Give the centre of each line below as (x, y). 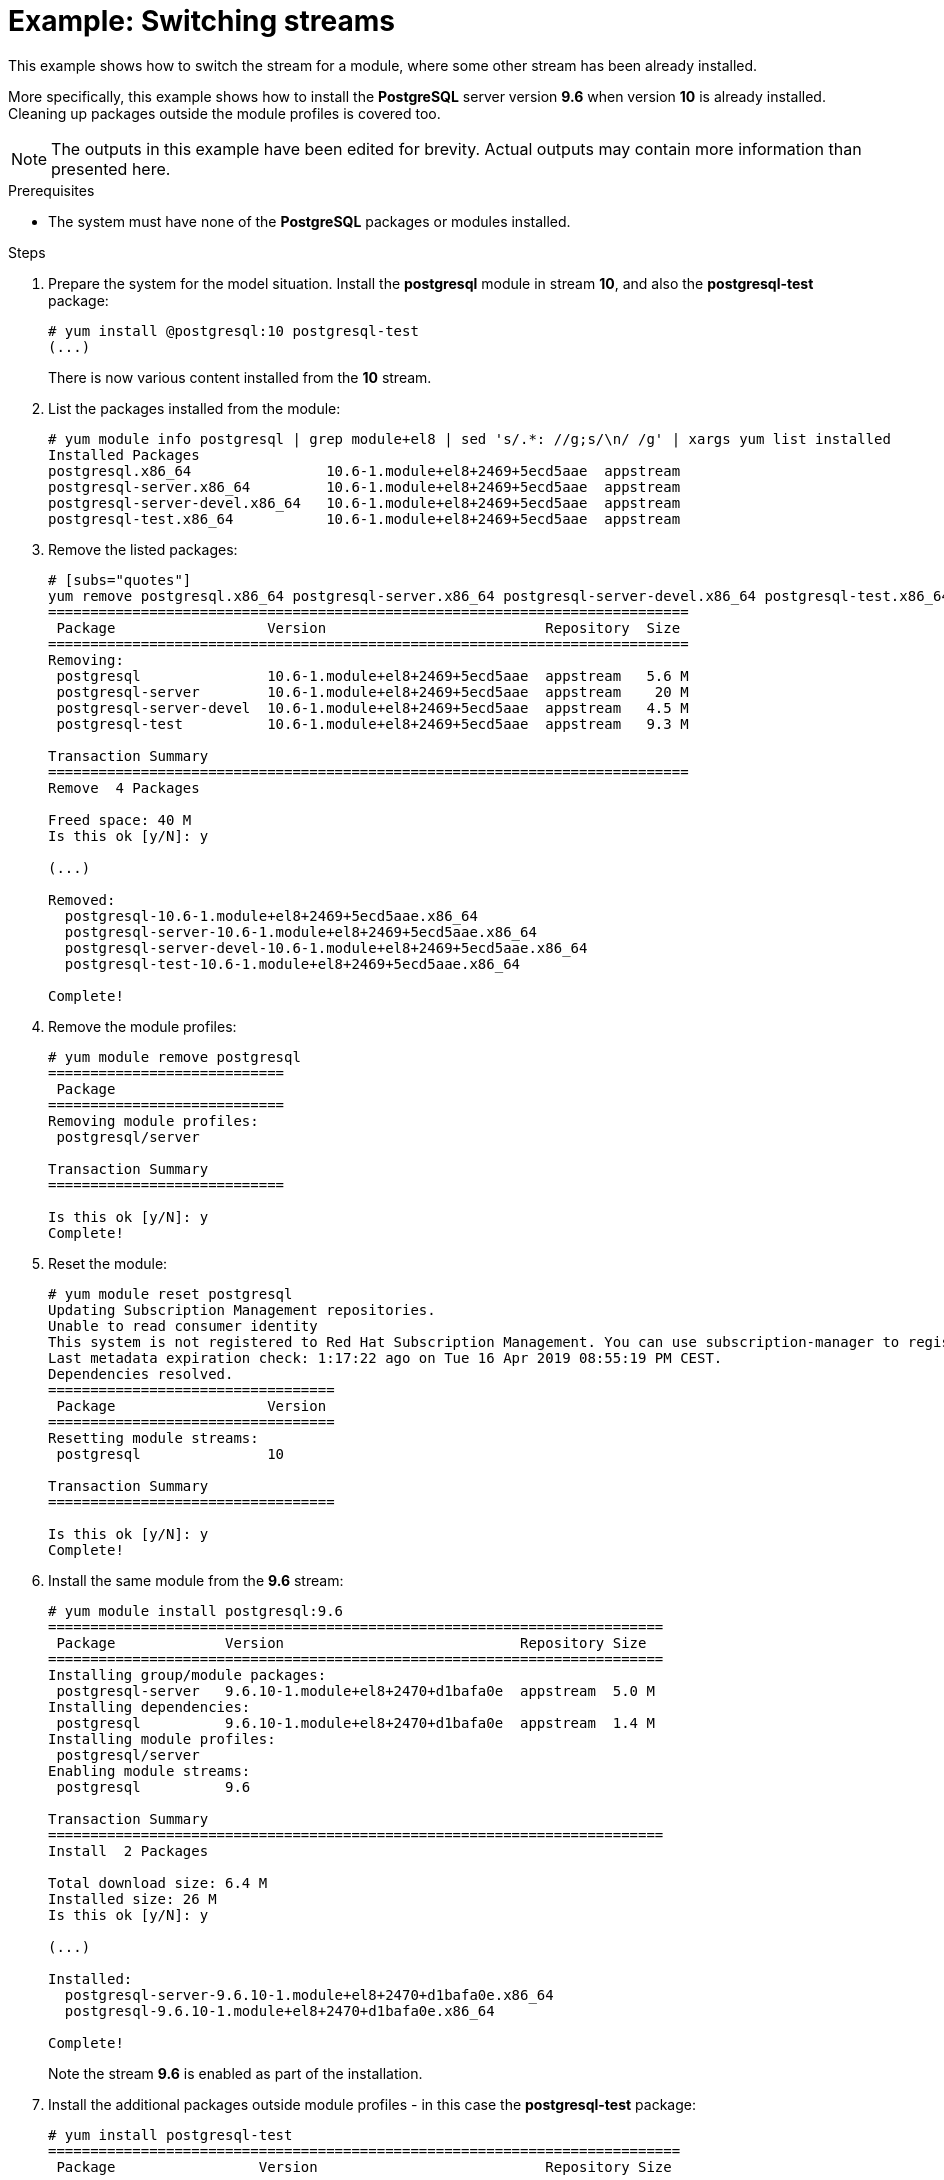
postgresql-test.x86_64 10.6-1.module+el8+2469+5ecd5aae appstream (364, 518)
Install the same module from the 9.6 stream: (196, 1580)
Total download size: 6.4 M (158, 1882)
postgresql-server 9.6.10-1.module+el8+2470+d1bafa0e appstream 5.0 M (355, 1690)
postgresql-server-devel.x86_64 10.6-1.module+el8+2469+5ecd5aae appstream (364, 502)
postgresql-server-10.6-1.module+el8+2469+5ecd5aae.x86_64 (300, 931)
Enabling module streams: (149, 1770)
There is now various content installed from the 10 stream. (240, 377)
